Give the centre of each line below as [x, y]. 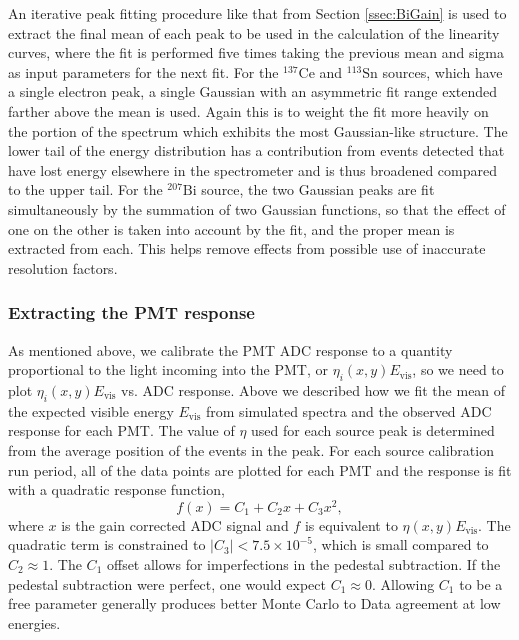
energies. [34, 622]
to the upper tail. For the [85, 189]
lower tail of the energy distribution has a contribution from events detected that [256, 150]
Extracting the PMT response [131, 312]
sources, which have [442, 71]
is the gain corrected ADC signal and [175, 524]
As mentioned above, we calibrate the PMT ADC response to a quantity [230, 349]
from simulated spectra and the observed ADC [349, 410]
